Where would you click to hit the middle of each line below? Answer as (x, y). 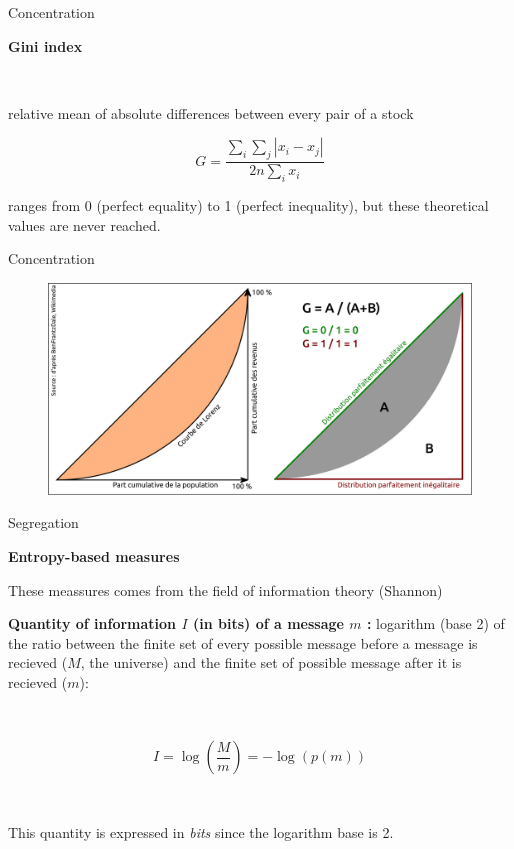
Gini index (45, 45)
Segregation (43, 522)
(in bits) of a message (268, 623)
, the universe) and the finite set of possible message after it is (271, 662)
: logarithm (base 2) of (435, 623)
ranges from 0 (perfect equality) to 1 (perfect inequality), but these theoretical (248, 205)
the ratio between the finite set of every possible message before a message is (243, 642)
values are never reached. (84, 224)
